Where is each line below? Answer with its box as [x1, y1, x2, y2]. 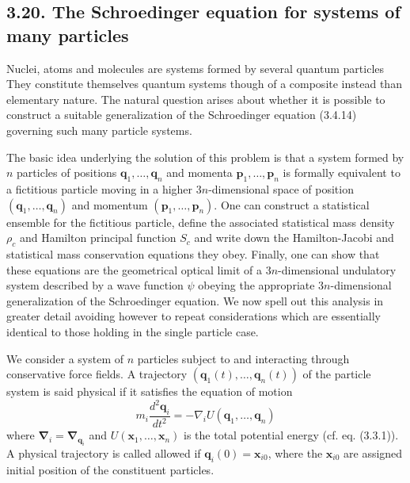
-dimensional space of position [208, 180, 354, 197]
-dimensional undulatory [278, 261, 397, 278]
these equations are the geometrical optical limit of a [6, 261, 262, 278]
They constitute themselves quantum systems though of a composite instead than [6, 75, 402, 92]
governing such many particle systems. [6, 121, 192, 138]
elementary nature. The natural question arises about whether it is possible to [6, 90, 385, 107]
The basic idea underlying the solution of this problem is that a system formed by [6, 148, 404, 165]
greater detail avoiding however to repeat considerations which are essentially [6, 308, 382, 324]
